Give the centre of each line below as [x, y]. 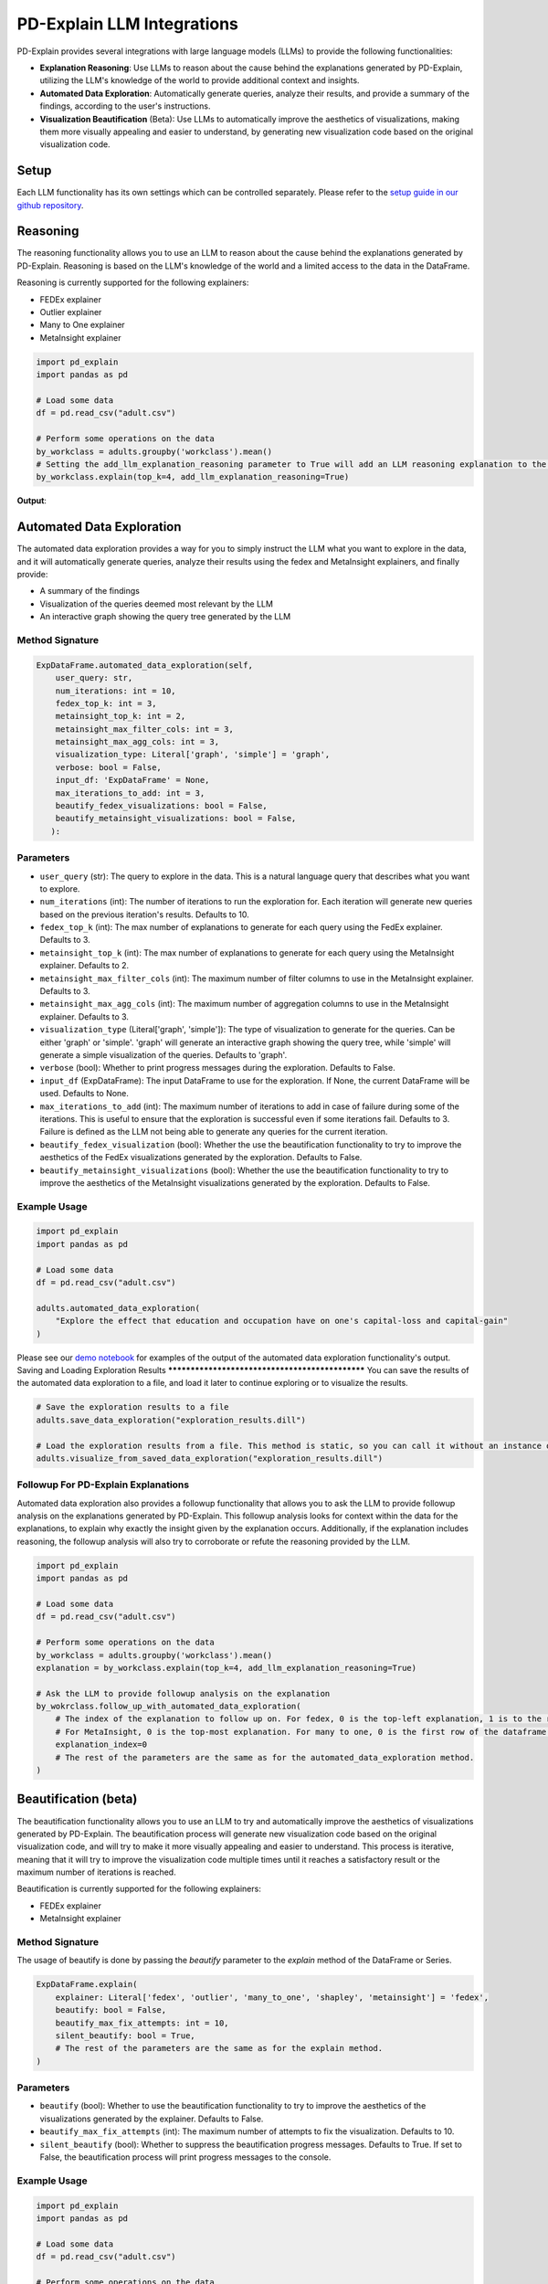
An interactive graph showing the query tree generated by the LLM [165, 617]
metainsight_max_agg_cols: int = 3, [137, 742]
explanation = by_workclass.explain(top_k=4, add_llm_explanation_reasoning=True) [227, 1668]
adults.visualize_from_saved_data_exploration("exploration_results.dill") [210, 1458]
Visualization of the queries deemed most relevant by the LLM [157, 604]
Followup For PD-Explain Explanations [103, 1485]
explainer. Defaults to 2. [84, 966]
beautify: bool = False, [111, 2010]
